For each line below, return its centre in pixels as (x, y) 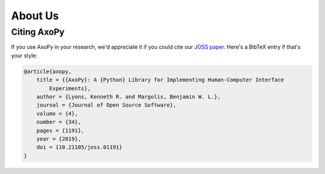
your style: (24, 55)
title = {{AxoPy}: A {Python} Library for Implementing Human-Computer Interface (160, 80)
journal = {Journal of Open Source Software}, (107, 105)
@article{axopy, (48, 71)
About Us (35, 16)
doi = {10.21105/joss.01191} (79, 147)
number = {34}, (59, 122)
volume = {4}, (57, 113)
